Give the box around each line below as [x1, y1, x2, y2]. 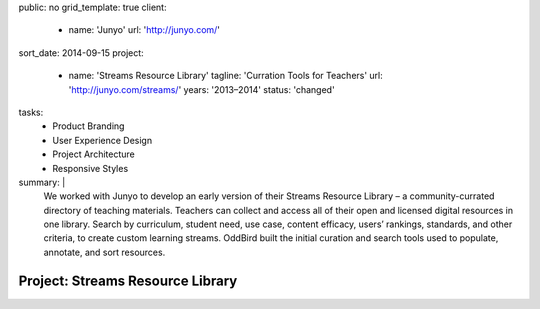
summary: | [18, 176, 66, 188]
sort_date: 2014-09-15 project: [18, 46, 144, 59]
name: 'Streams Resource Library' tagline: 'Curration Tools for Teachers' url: [68, 70, 384, 82]
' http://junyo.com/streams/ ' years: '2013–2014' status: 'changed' [68, 83, 335, 95]
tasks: [18, 106, 44, 118]
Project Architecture [52, 148, 135, 160]
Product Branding [52, 120, 125, 132]
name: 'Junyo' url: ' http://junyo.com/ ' [68, 24, 220, 36]
